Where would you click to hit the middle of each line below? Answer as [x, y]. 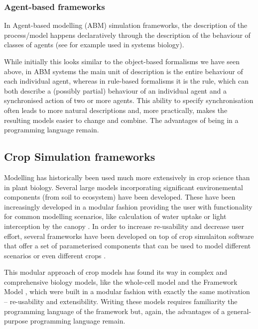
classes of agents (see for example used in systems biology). [94, 45]
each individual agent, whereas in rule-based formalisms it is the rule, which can [126, 81]
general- [239, 311]
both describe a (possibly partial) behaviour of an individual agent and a [115, 90]
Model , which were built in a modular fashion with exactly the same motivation [127, 291]
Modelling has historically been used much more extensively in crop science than [127, 177]
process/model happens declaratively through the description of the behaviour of [127, 35]
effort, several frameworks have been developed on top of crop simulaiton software [129, 236]
